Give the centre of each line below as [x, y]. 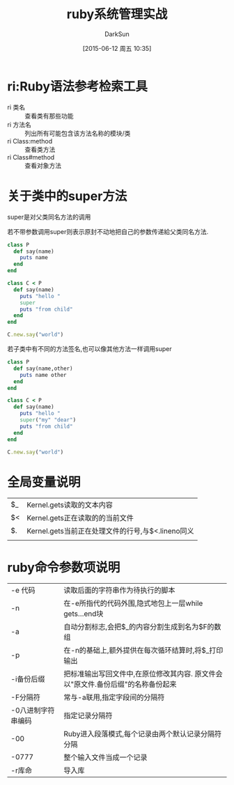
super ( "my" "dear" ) [48, 420]
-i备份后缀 [28, 679]
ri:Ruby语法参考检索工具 [78, 86]
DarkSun [117, 34]
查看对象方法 [43, 165]
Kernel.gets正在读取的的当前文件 [80, 518]
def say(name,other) [43, 368]
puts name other [44, 375]
